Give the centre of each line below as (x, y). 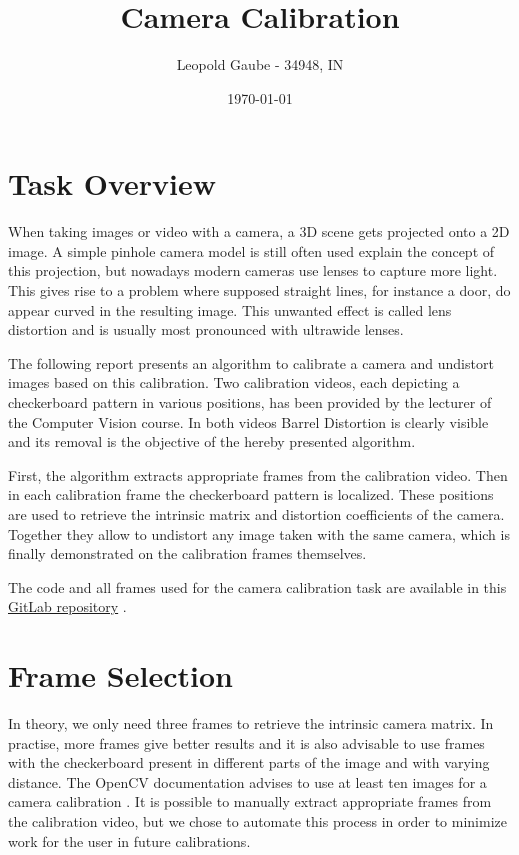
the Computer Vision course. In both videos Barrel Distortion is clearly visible (248, 421)
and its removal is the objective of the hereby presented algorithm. (212, 441)
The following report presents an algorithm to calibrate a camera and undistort (251, 362)
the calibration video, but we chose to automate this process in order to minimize (257, 821)
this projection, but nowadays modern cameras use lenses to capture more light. (253, 270)
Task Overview (112, 183)
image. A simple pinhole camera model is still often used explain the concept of (251, 250)
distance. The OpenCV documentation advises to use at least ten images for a (247, 781)
